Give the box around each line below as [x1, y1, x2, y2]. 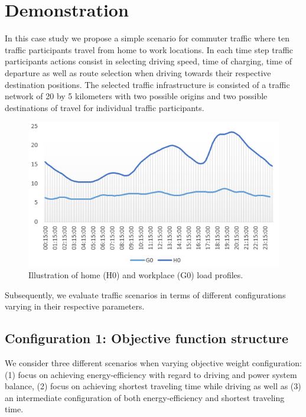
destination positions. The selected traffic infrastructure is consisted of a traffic [5, 78, 290, 90]
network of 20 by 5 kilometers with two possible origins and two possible [5, 90, 268, 102]
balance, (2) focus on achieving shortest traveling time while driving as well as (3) [5, 380, 301, 392]
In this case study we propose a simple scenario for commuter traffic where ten [5, 32, 290, 44]
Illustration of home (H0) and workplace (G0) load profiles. [28, 268, 243, 281]
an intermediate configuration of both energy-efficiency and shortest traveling [5, 391, 285, 403]
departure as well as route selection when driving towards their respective [5, 66, 271, 79]
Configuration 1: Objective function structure [5, 329, 289, 347]
